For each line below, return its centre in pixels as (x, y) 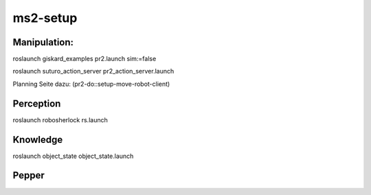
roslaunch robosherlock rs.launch (60, 119)
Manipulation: (43, 42)
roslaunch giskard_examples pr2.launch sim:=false (85, 59)
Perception (37, 103)
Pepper (29, 175)
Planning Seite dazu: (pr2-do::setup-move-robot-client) (91, 84)
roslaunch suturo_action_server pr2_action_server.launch (93, 71)
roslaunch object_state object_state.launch (73, 156)
